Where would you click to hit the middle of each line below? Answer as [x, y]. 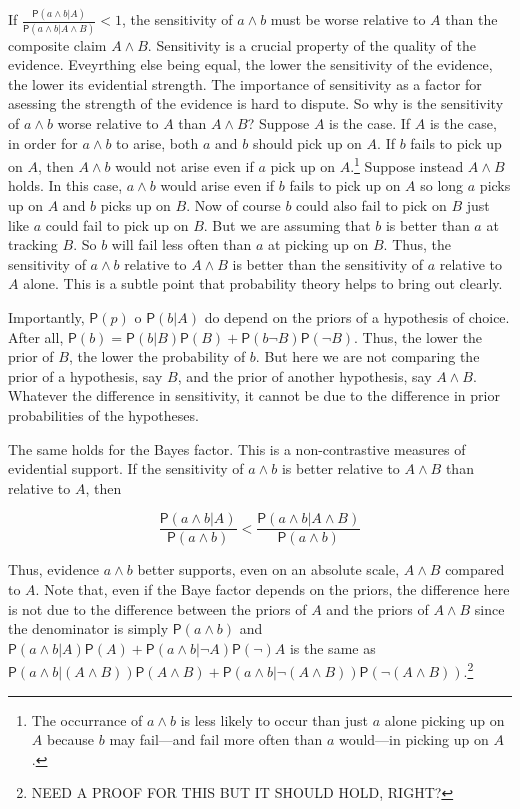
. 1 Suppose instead [407, 164]
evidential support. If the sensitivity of [126, 468]
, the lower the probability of [157, 356]
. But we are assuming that [287, 224]
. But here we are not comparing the [367, 356]
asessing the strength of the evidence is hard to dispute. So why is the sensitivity [256, 103]
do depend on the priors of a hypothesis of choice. [357, 317]
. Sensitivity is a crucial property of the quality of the [311, 44]
